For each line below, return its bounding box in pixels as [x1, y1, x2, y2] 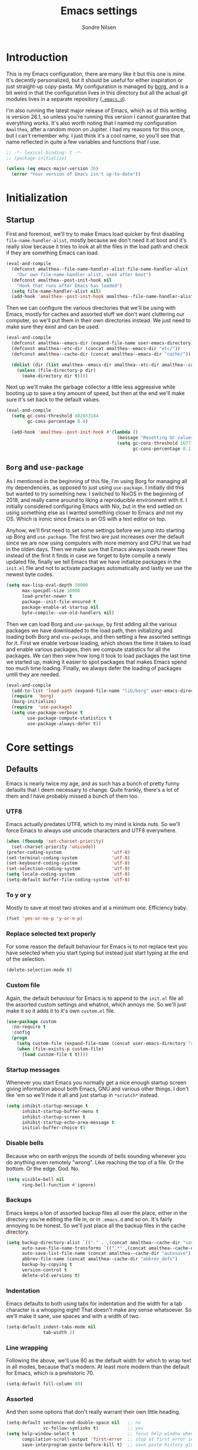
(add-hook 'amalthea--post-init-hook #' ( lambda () [11, 429, 138, 435]
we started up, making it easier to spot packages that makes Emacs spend [6, 658, 187, 665]
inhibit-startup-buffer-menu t [21, 1108, 99, 1114]
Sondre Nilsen [81, 24, 117, 31]
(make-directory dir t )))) [21, 373, 88, 379]
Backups [6, 1196, 32, 1204]
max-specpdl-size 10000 [21, 588, 81, 594]
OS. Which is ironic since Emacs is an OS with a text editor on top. [6, 516, 167, 523]
